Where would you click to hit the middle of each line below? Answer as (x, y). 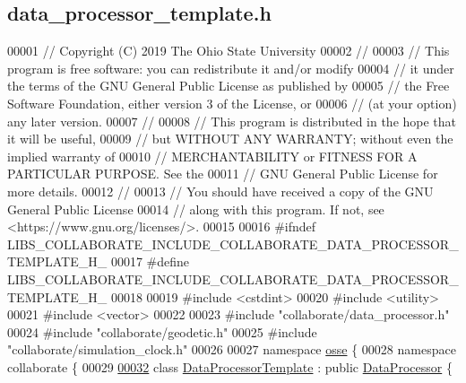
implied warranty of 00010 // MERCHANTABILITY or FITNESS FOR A (212, 156)
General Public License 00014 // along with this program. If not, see (196, 209)
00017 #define (150, 261)
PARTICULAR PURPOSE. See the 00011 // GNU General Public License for (223, 174)
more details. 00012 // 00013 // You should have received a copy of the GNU (220, 191)
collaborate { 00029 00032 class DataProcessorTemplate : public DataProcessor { (230, 366)
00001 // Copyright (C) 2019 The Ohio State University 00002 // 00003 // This (229, 51)
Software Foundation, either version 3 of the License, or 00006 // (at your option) (232, 103)
